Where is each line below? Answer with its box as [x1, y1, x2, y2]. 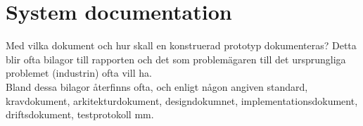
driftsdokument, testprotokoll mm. [6, 107, 154, 122]
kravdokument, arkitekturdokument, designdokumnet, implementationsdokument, [6, 93, 358, 108]
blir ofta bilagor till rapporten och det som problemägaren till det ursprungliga [6, 51, 346, 66]
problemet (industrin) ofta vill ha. [6, 65, 152, 80]
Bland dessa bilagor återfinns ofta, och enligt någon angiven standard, [6, 79, 308, 94]
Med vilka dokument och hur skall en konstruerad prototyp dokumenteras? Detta [6, 38, 357, 53]
